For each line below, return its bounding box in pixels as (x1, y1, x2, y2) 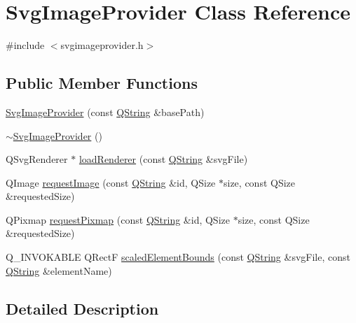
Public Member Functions (6, 72, 198, 94)
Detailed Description (6, 297, 159, 319)
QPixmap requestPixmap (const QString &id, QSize (6, 212, 230, 227)
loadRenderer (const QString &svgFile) (78, 152, 248, 166)
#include (6, 38, 45, 52)
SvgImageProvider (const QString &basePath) (6, 104, 205, 119)
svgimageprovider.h (60, 38, 144, 52)
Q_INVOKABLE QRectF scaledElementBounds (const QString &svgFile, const (6, 250, 350, 264)
